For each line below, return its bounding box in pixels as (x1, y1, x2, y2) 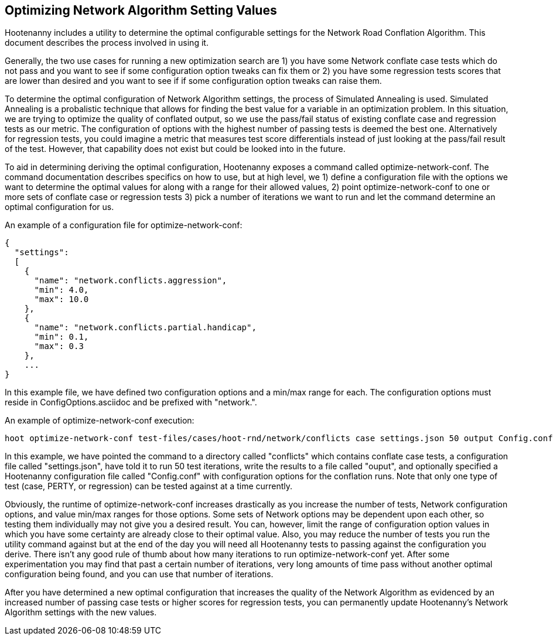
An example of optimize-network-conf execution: (5, 415, 194, 426)
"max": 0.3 (34, 341, 84, 351)
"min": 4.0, (34, 285, 89, 295)
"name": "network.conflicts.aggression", (34, 276, 227, 286)
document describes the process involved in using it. (5, 38, 209, 48)
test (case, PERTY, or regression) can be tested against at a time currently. (5, 481, 293, 492)
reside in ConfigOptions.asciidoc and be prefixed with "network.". (5, 397, 257, 408)
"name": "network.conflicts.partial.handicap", (34, 323, 257, 333)
